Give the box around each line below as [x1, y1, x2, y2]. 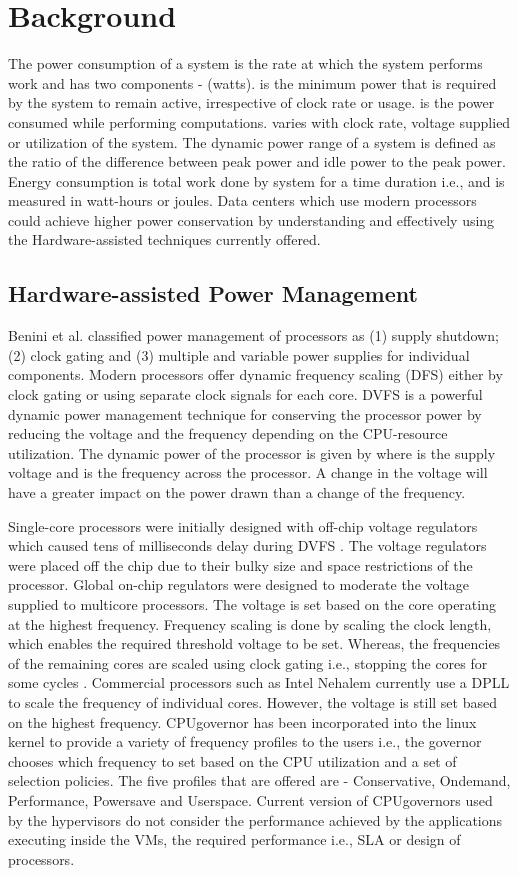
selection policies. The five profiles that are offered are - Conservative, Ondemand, [8, 770, 511, 791]
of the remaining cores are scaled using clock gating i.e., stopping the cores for [8, 652, 488, 673]
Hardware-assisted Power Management [8, 278, 418, 309]
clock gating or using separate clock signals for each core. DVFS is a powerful [8, 384, 483, 405]
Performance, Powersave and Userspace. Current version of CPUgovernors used [8, 789, 493, 810]
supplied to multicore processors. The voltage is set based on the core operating [8, 593, 496, 614]
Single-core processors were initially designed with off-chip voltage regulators [8, 515, 478, 536]
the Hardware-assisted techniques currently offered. [8, 229, 321, 250]
